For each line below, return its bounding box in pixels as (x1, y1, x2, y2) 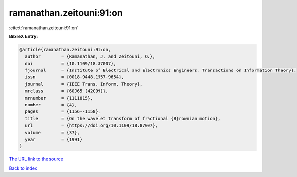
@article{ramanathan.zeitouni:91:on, (19, 47, 111, 52)
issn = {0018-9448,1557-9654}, (25, 74, 124, 80)
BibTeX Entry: (9, 34, 38, 39)
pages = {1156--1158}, (25, 109, 101, 114)
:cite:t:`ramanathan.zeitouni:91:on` (9, 25, 79, 31)
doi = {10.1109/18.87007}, (25, 61, 116, 66)
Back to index (9, 165, 37, 171)
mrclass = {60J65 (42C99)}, (25, 88, 109, 94)
